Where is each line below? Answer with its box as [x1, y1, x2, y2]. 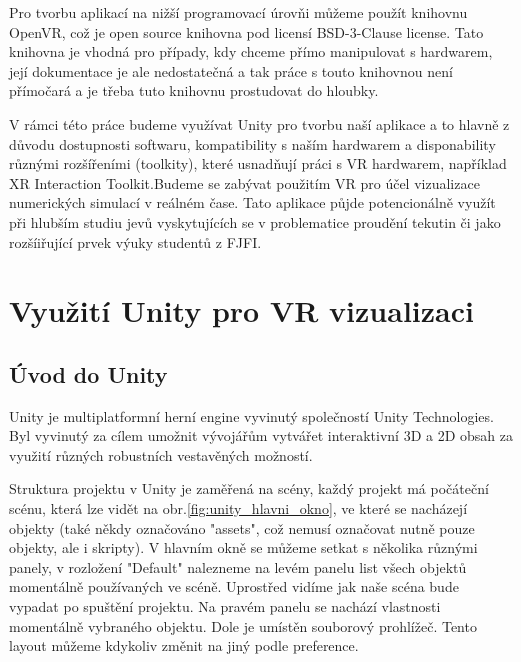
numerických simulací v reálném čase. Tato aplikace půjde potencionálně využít [9, 192, 496, 213]
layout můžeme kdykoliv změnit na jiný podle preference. [9, 635, 359, 656]
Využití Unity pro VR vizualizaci [9, 290, 474, 331]
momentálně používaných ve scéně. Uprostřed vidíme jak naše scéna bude [9, 576, 459, 597]
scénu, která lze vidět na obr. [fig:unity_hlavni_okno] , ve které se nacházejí [9, 498, 468, 519]
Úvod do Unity [9, 358, 168, 389]
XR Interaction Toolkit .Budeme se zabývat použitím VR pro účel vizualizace [9, 172, 480, 193]
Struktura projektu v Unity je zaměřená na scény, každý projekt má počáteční [9, 478, 489, 499]
